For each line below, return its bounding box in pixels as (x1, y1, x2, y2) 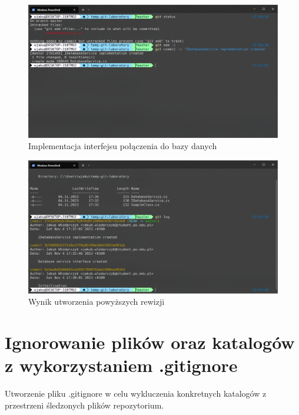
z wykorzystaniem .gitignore (5, 353, 238, 377)
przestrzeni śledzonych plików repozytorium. (5, 398, 164, 411)
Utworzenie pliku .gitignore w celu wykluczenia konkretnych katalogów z (5, 387, 267, 399)
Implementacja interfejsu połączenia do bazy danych (28, 140, 217, 152)
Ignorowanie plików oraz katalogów (5, 330, 295, 354)
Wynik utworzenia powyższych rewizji (28, 295, 165, 308)
